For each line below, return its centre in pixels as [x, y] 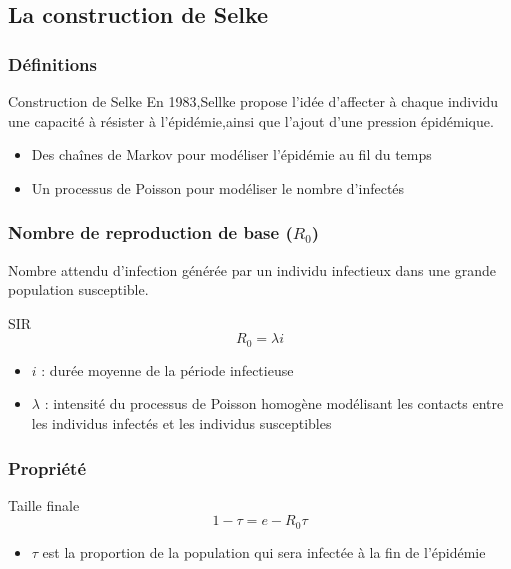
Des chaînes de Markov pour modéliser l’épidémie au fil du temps [231, 154]
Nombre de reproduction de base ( [150, 232]
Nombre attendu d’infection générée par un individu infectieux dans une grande [252, 269]
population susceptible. [78, 289]
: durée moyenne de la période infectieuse [167, 369]
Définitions [52, 63]
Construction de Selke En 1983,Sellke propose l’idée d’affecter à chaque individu [253, 101]
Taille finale [44, 504]
